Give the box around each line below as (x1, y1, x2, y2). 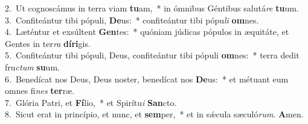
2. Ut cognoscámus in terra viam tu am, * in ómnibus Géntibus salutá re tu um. (5, 2, 299, 14)
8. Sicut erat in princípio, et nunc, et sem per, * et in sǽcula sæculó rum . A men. (5, 108, 304, 120)
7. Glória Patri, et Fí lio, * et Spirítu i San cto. (5, 96, 177, 108)
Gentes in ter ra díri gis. (5, 37, 91, 49)
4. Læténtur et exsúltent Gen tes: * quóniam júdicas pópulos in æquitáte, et (5, 25, 289, 38)
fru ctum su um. (5, 60, 60, 73)
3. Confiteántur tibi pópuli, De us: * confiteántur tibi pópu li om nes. (5, 13, 259, 26)
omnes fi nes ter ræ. (5, 84, 75, 97)
